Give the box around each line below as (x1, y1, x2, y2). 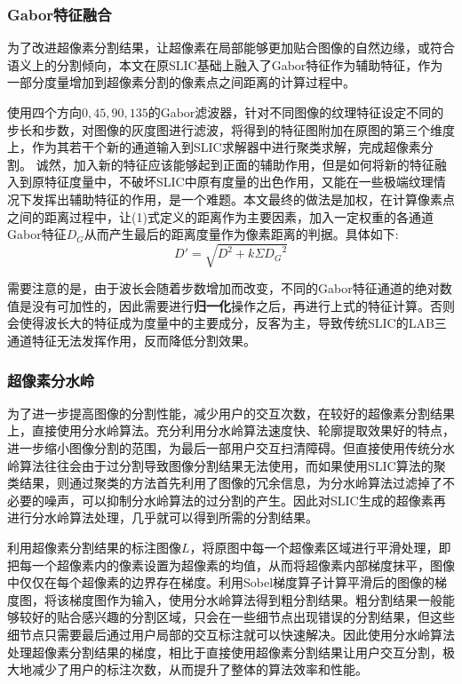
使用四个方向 (7, 103, 82, 121)
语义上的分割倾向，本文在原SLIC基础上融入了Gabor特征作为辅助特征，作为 (7, 55, 443, 74)
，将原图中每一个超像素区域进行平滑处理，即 (189, 538, 451, 557)
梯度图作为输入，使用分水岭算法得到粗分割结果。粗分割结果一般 (68, 590, 442, 608)
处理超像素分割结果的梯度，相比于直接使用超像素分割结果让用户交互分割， (7, 642, 442, 661)
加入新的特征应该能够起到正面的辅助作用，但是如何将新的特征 (73, 155, 434, 173)
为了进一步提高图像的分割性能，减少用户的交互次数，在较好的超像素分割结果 (7, 403, 455, 422)
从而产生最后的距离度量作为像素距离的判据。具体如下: (84, 225, 399, 243)
